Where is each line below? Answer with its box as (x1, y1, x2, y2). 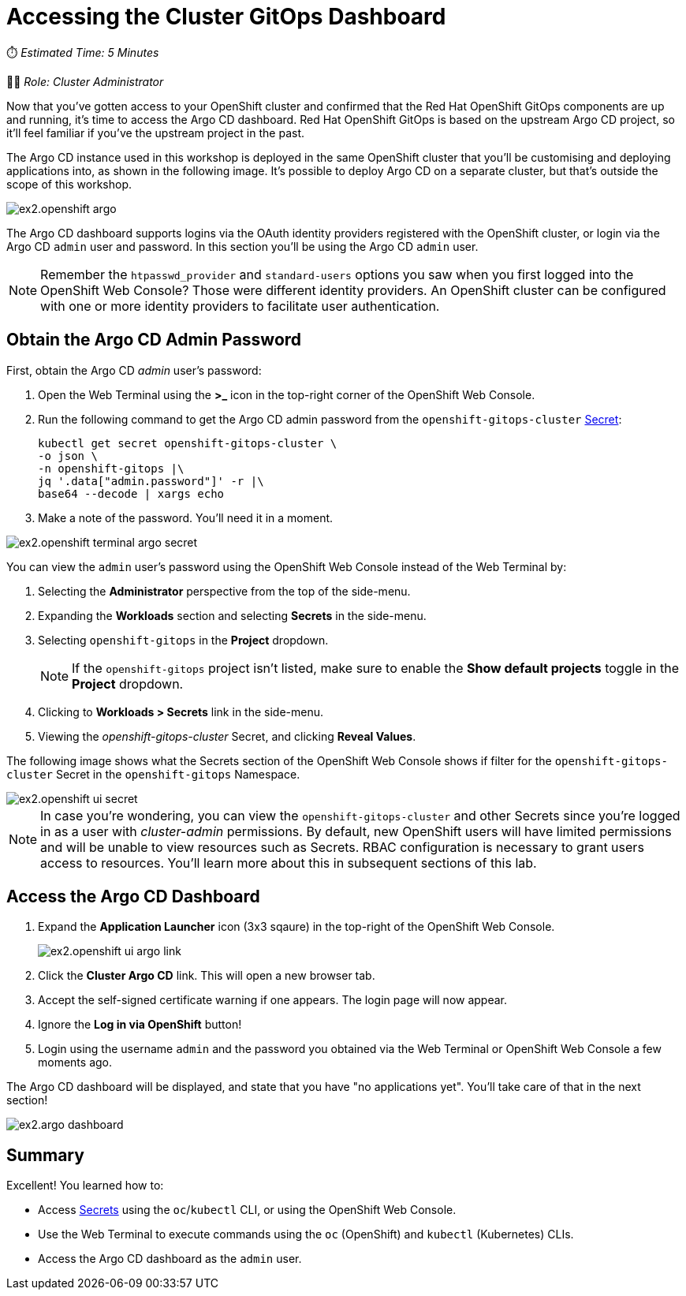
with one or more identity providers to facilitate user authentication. (40, 297, 440, 314)
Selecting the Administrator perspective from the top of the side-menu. (38, 584, 411, 598)
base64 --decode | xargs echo (38, 487, 225, 500)
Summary (6, 1145, 84, 1165)
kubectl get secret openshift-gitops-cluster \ (38, 436, 337, 450)
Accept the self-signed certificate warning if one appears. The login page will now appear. (38, 993, 508, 1007)
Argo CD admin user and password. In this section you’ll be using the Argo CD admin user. (6, 239, 479, 253)
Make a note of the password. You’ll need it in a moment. (38, 510, 334, 525)
